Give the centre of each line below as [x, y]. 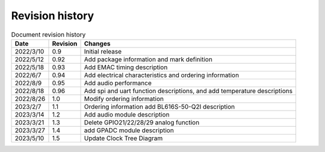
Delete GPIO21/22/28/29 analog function [142, 122]
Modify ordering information [124, 99]
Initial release [103, 51]
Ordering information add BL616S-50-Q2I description [159, 106]
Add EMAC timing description [126, 67]
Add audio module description [127, 114]
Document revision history [48, 34]
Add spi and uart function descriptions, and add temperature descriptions [188, 91]
